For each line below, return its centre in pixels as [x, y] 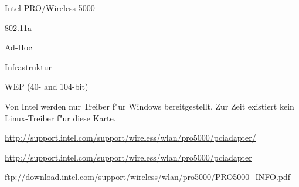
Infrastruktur [28, 67]
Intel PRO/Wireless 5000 [50, 8]
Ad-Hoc [18, 47]
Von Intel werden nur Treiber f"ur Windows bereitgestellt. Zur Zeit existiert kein [149, 106]
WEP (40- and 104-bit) [47, 86]
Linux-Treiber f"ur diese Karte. [60, 118]
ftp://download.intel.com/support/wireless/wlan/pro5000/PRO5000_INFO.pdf [148, 177]
